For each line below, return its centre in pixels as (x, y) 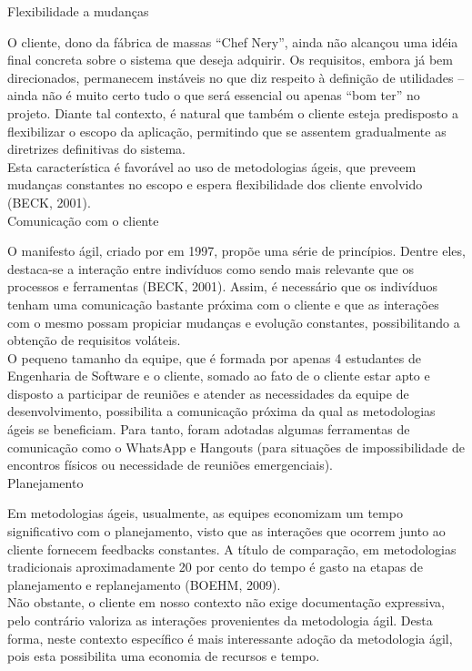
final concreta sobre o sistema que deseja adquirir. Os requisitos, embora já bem (230, 60)
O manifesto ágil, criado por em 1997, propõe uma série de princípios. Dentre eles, (236, 251)
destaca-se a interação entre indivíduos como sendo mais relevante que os (211, 268)
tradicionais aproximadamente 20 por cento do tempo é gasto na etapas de (215, 567)
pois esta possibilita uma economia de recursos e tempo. (164, 656)
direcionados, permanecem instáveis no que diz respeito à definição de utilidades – (236, 77)
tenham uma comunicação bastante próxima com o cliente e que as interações (223, 304)
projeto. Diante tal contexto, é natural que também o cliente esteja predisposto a (233, 112)
